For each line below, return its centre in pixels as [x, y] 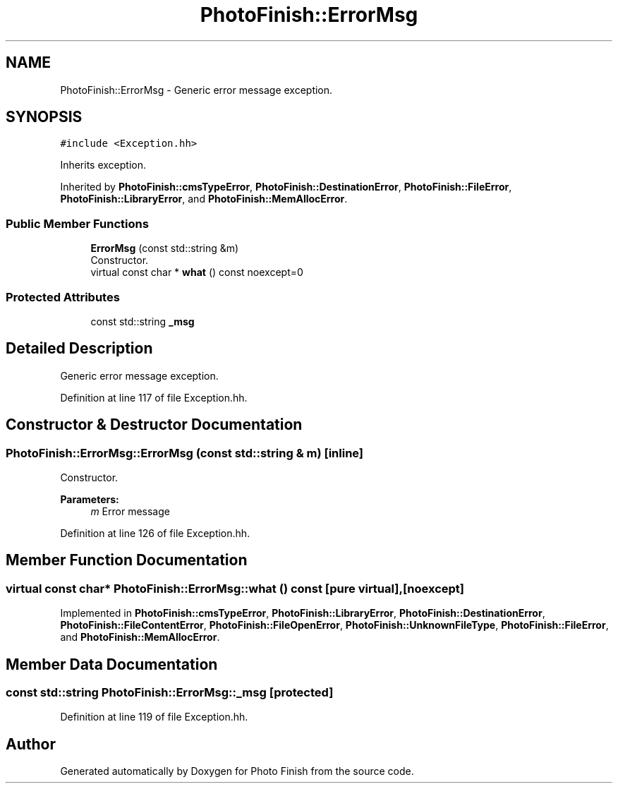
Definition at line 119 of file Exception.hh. [154, 717]
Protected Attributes [63, 297]
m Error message [130, 511]
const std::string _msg [143, 321]
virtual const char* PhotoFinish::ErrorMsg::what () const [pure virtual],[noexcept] [235, 588]
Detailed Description [79, 349]
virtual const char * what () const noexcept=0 [197, 272]
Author [31, 744]
